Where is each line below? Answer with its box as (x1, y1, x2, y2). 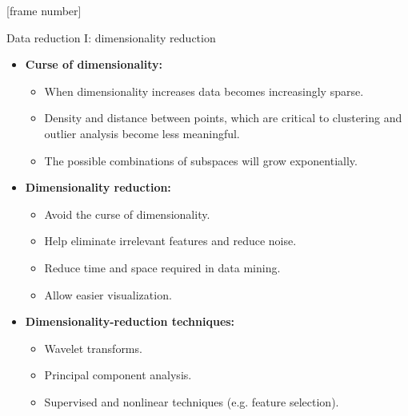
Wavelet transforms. (44, 339, 142, 356)
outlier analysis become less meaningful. (44, 125, 240, 141)
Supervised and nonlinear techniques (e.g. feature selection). (44, 393, 339, 410)
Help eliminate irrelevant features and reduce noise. (44, 232, 297, 249)
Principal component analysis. (44, 366, 192, 383)
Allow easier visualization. (44, 286, 172, 303)
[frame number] (6, 2, 82, 18)
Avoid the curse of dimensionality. (44, 205, 210, 222)
